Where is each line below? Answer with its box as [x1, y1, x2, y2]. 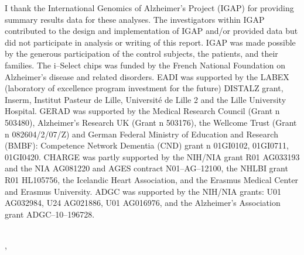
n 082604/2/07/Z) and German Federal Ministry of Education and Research [5, 127, 278, 140]
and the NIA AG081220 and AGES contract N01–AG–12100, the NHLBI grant [5, 162, 288, 174]
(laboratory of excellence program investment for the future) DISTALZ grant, [5, 82, 283, 94]
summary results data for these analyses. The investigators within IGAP [5, 13, 265, 25]
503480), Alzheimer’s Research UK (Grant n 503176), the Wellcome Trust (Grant [5, 116, 297, 128]
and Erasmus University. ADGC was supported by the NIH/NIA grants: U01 [5, 185, 282, 197]
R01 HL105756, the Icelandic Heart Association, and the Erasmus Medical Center [5, 173, 299, 185]
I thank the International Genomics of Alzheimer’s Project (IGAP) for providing [5, 2, 294, 13]
